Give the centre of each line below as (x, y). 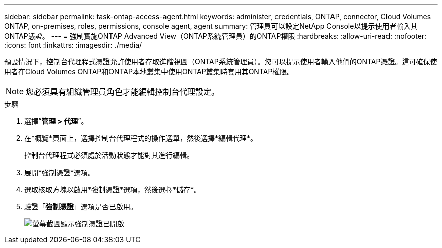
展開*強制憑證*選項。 (60, 172)
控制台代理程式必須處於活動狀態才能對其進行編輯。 (109, 155)
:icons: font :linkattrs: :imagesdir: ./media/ (73, 45)
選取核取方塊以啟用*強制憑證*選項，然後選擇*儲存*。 (113, 189)
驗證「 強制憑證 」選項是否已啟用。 (81, 206)
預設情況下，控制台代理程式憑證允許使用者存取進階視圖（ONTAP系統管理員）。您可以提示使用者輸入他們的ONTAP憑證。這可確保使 (221, 62)
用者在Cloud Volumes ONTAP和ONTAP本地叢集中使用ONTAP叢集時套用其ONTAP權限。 (149, 72)
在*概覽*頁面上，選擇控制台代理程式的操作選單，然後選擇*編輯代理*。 (141, 138)
